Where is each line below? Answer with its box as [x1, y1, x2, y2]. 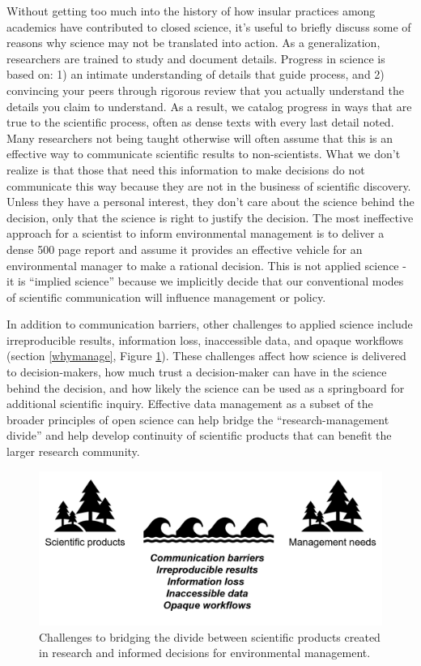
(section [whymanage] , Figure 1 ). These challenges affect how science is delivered [6, 347, 406, 364]
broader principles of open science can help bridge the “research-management [6, 410, 389, 428]
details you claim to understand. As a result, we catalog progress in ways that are [6, 97, 412, 114]
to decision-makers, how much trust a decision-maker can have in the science [6, 363, 387, 380]
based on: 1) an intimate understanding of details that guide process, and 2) [6, 66, 385, 83]
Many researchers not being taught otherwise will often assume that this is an [6, 129, 393, 146]
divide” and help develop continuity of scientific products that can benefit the [6, 427, 392, 444]
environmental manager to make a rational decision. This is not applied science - [6, 256, 406, 273]
